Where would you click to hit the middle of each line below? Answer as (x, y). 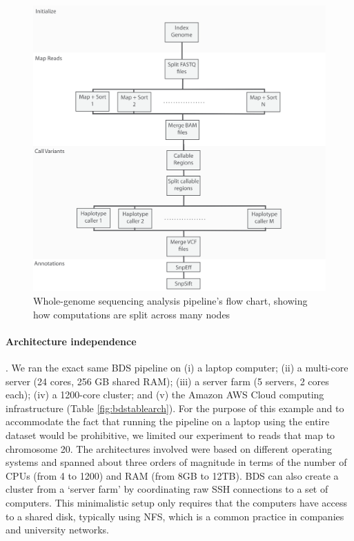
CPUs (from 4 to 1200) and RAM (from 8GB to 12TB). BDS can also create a (172, 475)
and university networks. (57, 530)
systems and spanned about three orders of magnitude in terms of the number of (176, 462)
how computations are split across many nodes (132, 314)
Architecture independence (71, 341)
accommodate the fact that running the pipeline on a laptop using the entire (168, 421)
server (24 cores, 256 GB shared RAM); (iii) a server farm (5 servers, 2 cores (167, 381)
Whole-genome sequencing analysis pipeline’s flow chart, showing (170, 301)
